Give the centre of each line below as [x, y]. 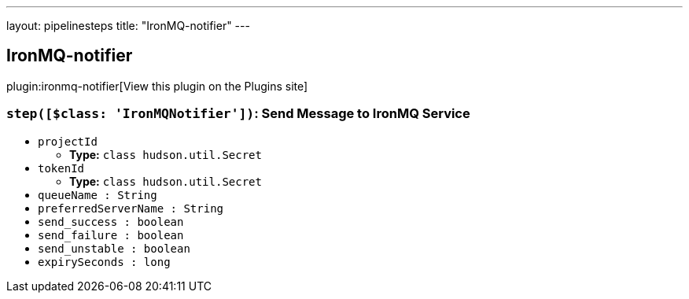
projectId [68, 141]
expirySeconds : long [104, 262]
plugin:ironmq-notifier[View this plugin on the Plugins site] [157, 86]
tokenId [61, 168]
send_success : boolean [111, 221]
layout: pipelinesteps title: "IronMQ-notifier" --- [128, 26]
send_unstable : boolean [114, 248]
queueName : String [98, 195]
